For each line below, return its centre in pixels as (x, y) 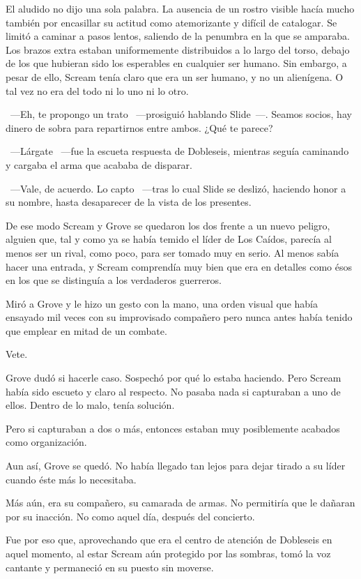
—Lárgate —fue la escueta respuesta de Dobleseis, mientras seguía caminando (179, 151)
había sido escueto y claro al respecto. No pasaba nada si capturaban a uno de (173, 391)
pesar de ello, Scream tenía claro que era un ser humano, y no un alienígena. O (175, 76)
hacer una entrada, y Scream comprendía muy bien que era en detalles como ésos (179, 266)
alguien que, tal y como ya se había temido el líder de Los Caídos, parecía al (169, 239)
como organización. (46, 442)
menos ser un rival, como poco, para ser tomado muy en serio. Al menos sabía (172, 252)
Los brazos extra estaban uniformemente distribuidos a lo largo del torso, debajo (178, 49)
